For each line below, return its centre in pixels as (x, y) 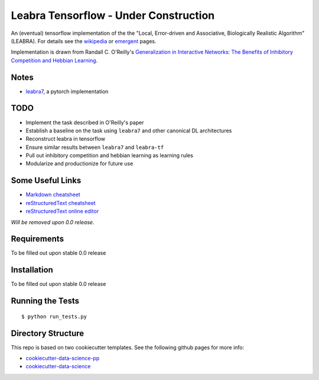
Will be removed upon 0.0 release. (53, 222)
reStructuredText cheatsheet (61, 203)
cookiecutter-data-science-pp (63, 358)
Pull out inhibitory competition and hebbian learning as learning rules (109, 155)
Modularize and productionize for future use (79, 164)
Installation (32, 270)
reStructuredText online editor (62, 211)
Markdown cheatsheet (53, 194)
